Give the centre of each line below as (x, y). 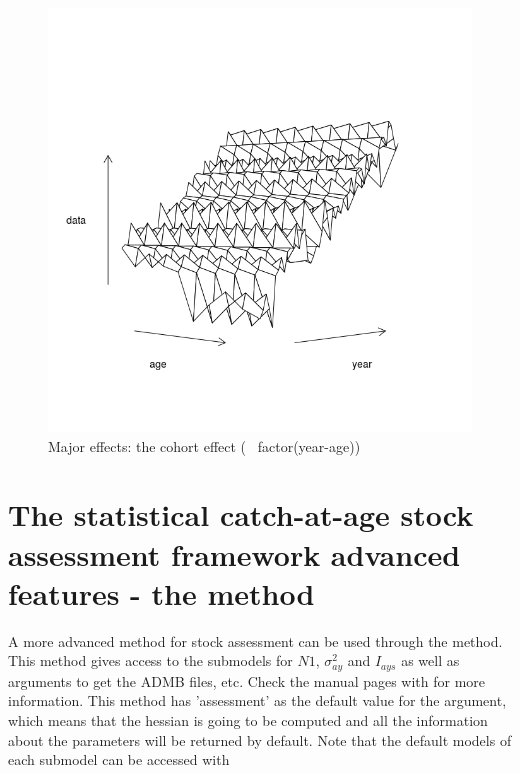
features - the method (161, 592)
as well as (430, 660)
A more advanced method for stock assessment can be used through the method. (255, 640)
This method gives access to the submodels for (150, 660)
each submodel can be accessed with (119, 759)
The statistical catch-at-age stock (241, 514)
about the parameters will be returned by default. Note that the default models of (260, 739)
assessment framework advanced (234, 553)
